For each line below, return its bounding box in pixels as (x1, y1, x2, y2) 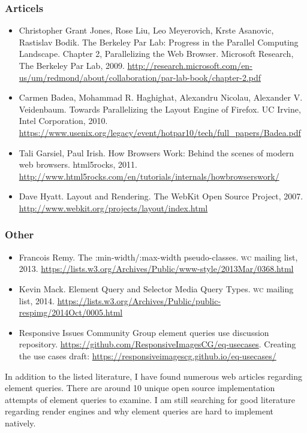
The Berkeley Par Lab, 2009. (19, 59, 125, 71)
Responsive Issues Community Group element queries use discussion (19, 326, 269, 338)
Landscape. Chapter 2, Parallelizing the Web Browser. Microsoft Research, (19, 47, 294, 60)
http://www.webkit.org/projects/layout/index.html (19, 201, 208, 214)
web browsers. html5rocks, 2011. (19, 158, 137, 171)
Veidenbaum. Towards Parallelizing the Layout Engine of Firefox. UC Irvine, (19, 102, 301, 115)
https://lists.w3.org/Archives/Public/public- (57, 294, 221, 307)
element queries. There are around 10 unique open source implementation (5, 381, 275, 394)
